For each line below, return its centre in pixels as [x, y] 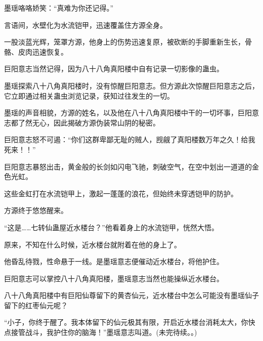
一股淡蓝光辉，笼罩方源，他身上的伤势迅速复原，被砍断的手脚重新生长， [124, 42]
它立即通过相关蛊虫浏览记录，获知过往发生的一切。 [89, 95]
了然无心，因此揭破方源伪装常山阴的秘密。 [89, 122]
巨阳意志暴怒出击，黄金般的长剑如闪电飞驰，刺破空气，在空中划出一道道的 [128, 166]
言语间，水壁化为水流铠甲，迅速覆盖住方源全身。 [85, 25]
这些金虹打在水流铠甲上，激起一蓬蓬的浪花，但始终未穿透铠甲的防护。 [121, 193]
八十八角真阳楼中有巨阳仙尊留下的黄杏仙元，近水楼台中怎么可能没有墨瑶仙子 [131, 295]
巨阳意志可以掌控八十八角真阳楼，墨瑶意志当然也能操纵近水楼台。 [114, 278]
